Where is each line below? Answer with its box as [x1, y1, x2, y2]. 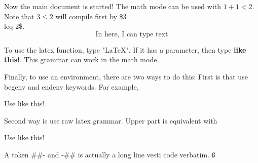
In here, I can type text [95, 30, 168, 38]
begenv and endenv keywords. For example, [4, 81, 139, 92]
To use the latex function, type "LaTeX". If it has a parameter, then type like [4, 44, 246, 55]
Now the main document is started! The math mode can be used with [4, 1, 222, 11]
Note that [4, 11, 34, 21]
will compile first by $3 [55, 11, 127, 21]
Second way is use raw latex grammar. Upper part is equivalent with [4, 115, 217, 126]
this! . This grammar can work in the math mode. [4, 54, 159, 65]
